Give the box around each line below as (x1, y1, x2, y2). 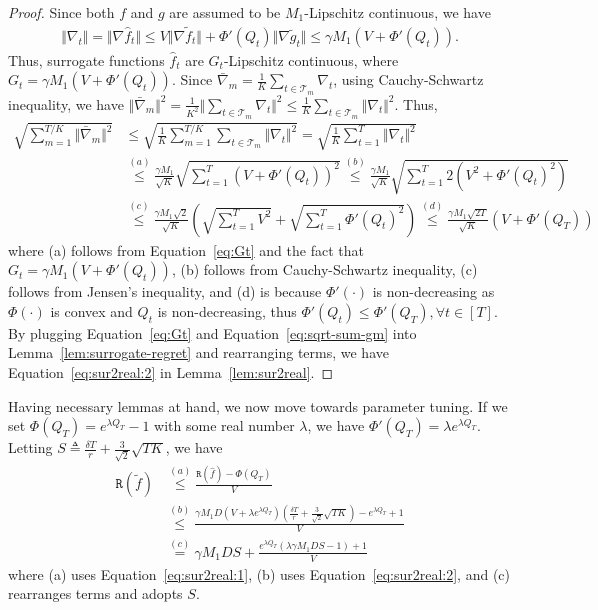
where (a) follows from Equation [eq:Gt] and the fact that (8, 239, 364, 260)
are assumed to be (169, 2, 281, 22)
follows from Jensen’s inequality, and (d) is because (8, 281, 322, 302)
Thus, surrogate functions (8, 49, 165, 70)
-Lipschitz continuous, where (223, 49, 399, 70)
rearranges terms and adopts (8, 583, 183, 604)
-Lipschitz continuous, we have (304, 2, 491, 22)
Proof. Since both (8, 2, 115, 22)
